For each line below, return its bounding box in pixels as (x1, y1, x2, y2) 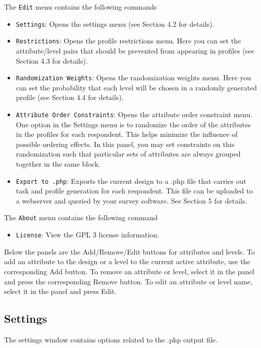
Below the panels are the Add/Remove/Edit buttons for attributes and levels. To (4, 246, 255, 257)
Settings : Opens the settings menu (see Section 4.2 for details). (16, 18, 215, 29)
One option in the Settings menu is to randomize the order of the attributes (16, 119, 251, 129)
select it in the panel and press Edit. (4, 286, 117, 296)
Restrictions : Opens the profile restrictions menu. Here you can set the (16, 35, 241, 46)
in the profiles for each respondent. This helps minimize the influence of (16, 129, 238, 139)
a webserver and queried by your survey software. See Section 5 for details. (16, 195, 247, 206)
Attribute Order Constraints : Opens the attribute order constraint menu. (16, 109, 252, 119)
